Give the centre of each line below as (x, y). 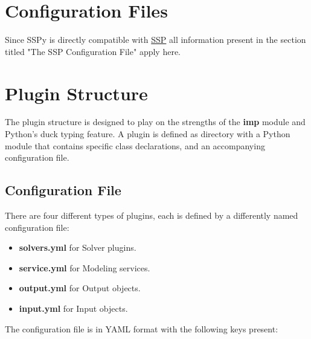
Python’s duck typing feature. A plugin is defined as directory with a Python (148, 134)
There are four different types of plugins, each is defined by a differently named (152, 215)
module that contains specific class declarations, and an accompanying (135, 145)
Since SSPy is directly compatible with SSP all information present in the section (155, 40)
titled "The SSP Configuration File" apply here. (93, 51)
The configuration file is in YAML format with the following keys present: (142, 328)
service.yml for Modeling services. (85, 267)
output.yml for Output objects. (80, 288)
